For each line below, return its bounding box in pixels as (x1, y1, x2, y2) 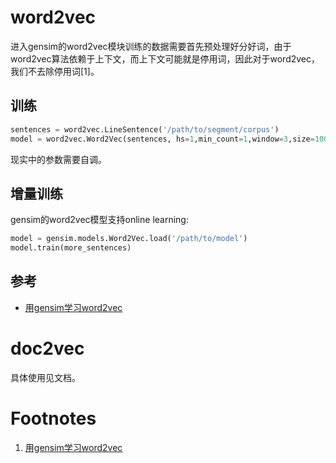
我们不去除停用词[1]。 (10, 65, 100, 77)
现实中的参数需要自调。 (10, 153, 107, 165)
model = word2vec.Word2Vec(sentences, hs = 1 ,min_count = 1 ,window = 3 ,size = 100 (10, 134, 329, 144)
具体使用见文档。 (10, 371, 81, 383)
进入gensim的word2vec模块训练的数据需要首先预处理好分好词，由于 (10, 40, 292, 52)
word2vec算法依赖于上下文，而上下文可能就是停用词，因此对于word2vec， (10, 52, 321, 65)
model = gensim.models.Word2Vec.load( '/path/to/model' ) (10, 234, 248, 244)
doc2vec (10, 337, 85, 360)
